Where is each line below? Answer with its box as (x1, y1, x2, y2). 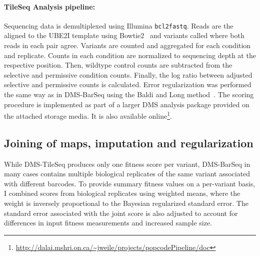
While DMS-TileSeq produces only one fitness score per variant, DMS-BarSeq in (4, 158, 250, 169)
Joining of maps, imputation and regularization (4, 135, 253, 150)
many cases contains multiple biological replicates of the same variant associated (4, 168, 250, 179)
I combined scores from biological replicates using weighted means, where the (4, 188, 240, 198)
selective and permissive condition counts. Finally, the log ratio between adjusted (4, 69, 252, 80)
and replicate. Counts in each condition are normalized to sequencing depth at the (4, 50, 256, 60)
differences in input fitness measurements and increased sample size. (4, 217, 212, 228)
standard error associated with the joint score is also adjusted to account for (4, 207, 238, 218)
